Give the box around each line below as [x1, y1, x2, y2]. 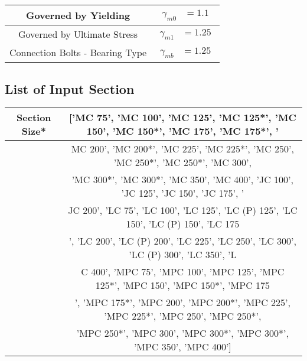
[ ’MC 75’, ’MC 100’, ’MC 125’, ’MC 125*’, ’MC [68, 110, 296, 125]
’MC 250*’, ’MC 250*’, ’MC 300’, [113, 155, 252, 170]
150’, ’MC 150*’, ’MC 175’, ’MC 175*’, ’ [86, 124, 279, 138]
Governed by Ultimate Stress [18, 27, 138, 41]
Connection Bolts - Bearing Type [9, 45, 147, 60]
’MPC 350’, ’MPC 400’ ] [133, 340, 231, 354]
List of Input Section [5, 79, 135, 97]
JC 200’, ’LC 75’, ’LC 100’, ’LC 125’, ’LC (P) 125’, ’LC [68, 203, 298, 217]
